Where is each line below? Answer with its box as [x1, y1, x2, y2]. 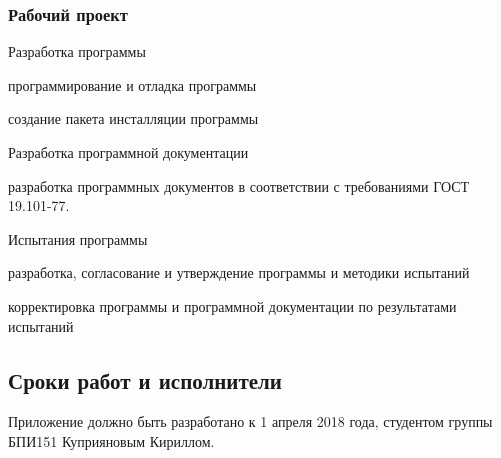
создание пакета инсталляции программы [8, 108, 259, 129]
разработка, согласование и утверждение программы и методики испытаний [8, 262, 470, 283]
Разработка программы [8, 41, 146, 62]
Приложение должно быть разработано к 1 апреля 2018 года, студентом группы [8, 411, 493, 432]
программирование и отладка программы [8, 74, 257, 95]
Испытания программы [8, 228, 148, 249]
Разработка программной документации [8, 142, 249, 162]
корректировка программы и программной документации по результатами [8, 295, 457, 316]
